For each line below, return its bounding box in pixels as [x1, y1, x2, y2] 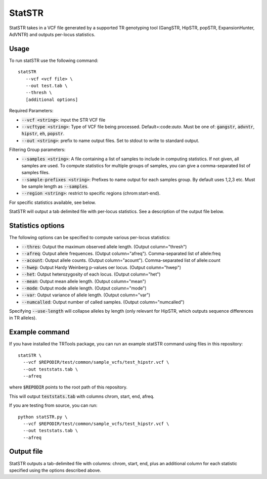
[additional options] [25, 96, 78, 102]
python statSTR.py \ [18, 414, 68, 420]
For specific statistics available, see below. [9, 199, 96, 205]
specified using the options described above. [9, 467, 101, 473]
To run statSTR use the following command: [9, 57, 98, 63]
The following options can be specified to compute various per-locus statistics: [9, 235, 171, 240]
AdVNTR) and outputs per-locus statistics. [9, 31, 95, 37]
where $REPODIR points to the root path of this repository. [9, 384, 128, 390]
